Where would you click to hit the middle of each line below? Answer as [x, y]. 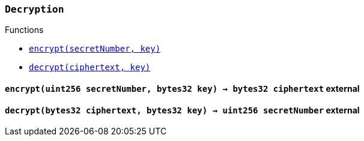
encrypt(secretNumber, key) [95, 49]
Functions [24, 30]
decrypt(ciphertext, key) [90, 67]
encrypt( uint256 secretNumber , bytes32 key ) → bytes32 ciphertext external [182, 88]
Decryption [35, 9]
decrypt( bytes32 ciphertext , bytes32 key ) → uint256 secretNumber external [182, 110]
